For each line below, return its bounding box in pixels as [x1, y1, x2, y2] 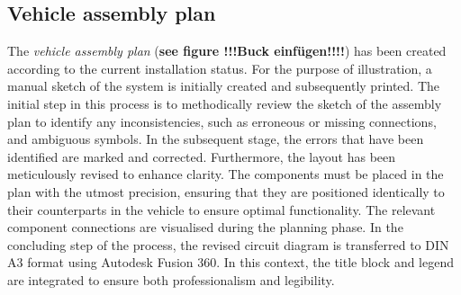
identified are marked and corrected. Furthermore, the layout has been [7, 147, 396, 165]
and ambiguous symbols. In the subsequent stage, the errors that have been [7, 130, 424, 148]
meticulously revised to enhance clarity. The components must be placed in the [7, 165, 444, 183]
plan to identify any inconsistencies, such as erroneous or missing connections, [7, 112, 437, 130]
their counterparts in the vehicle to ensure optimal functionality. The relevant [7, 200, 436, 219]
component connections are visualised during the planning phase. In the [7, 218, 403, 237]
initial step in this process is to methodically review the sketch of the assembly [7, 94, 442, 112]
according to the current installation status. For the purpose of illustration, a [7, 58, 432, 77]
